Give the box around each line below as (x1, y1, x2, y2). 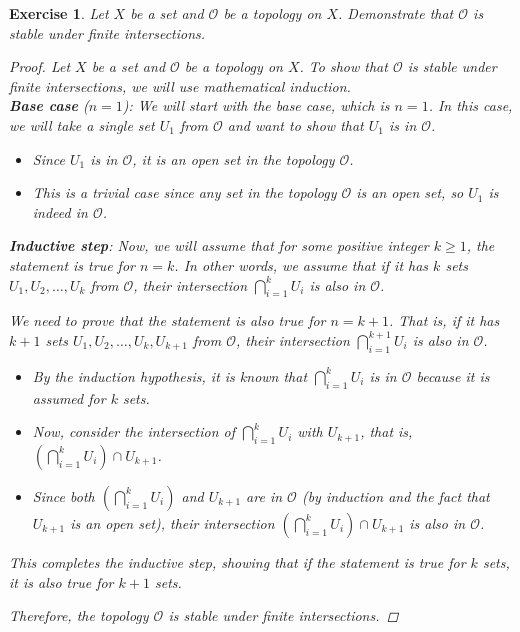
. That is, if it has (389, 310, 500, 331)
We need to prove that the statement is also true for (9, 310, 326, 331)
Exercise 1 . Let (9, 3, 109, 23)
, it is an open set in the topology (132, 148, 335, 169)
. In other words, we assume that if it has (174, 254, 429, 275)
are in (246, 485, 283, 506)
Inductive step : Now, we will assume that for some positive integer (9, 235, 429, 256)
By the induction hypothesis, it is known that (32, 365, 308, 386)
